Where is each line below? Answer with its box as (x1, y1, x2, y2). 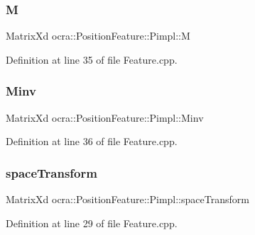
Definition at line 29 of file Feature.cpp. (6, 215, 178, 230)
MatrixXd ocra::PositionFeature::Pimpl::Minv (6, 110, 204, 125)
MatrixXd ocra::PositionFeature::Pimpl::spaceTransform (6, 192, 249, 207)
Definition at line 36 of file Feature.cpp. (6, 134, 178, 149)
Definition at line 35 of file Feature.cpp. (6, 52, 178, 67)
